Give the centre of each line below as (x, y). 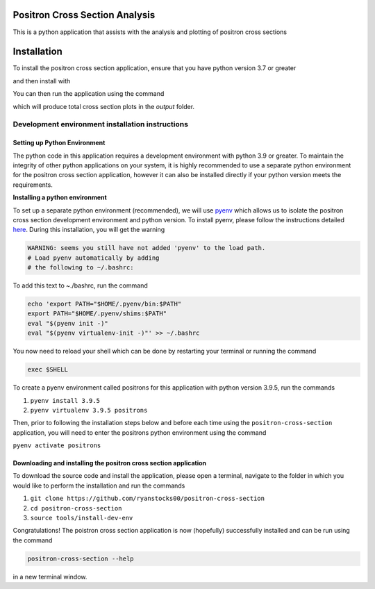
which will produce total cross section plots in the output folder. (103, 106)
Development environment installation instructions (101, 124)
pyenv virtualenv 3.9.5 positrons (89, 410)
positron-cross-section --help (81, 558)
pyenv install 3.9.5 (65, 400)
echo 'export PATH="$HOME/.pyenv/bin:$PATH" (105, 304)
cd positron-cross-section (76, 508)
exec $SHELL (48, 370)
